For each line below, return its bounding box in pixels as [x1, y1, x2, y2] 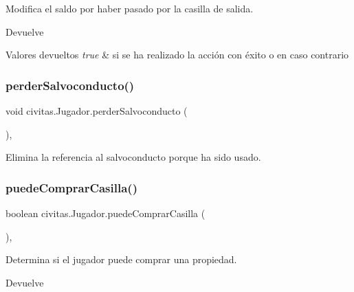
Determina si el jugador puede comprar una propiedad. [5, 252, 237, 267]
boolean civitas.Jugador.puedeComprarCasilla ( [5, 206, 206, 220]
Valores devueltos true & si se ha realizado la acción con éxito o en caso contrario [5, 47, 349, 62]
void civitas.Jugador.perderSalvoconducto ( [5, 104, 188, 117]
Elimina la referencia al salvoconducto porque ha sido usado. [5, 150, 261, 164]
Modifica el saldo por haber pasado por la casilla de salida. [5, 1, 254, 15]
